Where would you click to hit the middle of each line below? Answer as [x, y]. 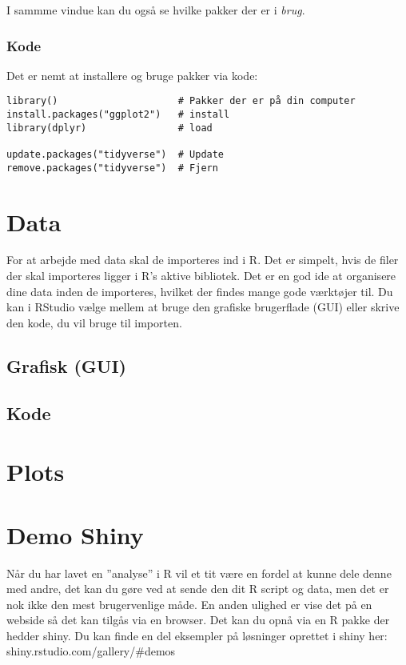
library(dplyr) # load [109, 128]
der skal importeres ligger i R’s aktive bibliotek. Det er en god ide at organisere [201, 276]
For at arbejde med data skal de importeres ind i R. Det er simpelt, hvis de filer [203, 260]
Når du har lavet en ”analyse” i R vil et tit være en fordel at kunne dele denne [199, 573]
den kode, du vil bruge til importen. [94, 322]
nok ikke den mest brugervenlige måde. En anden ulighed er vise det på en [189, 604]
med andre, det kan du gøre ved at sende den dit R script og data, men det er [198, 589]
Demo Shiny [75, 534]
